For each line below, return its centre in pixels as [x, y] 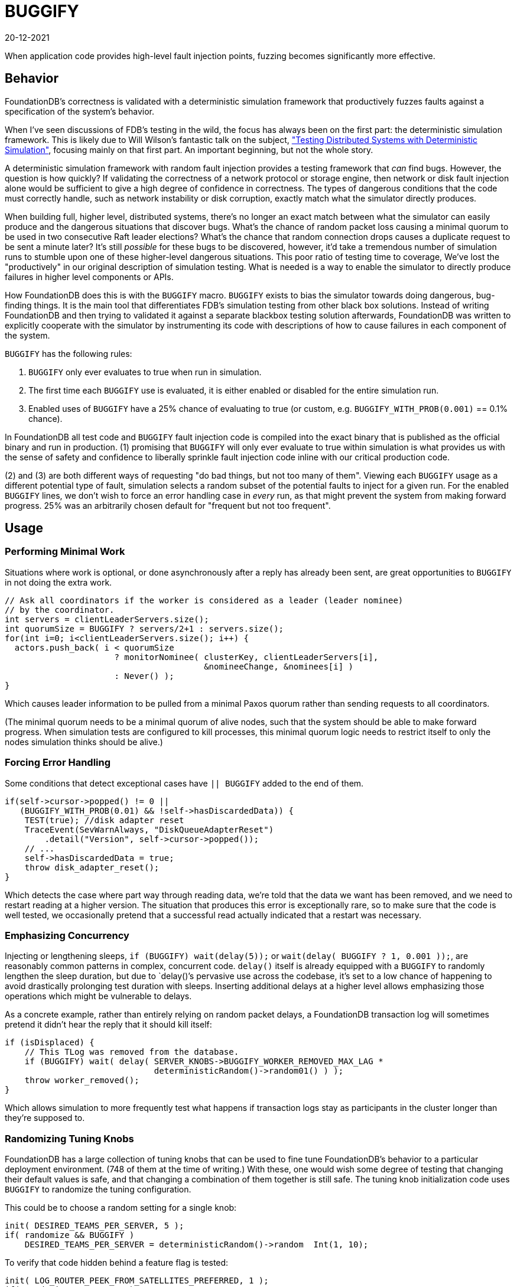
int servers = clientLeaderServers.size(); [107, 619]
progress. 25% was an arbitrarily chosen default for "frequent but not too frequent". [168, 505]
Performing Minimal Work [65, 552]
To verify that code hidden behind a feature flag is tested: [117, 1263]
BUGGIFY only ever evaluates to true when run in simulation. [145, 372]
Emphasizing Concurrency [67, 935]
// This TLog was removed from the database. [132, 1052]
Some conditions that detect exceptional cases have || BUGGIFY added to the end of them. [184, 783]
